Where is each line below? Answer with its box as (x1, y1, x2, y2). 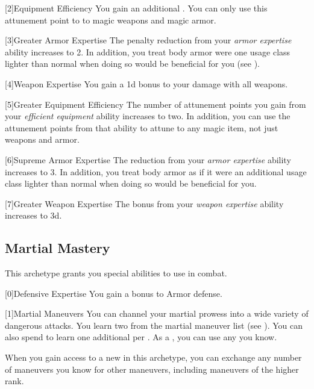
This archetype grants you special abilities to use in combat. (5, 267, 227, 279)
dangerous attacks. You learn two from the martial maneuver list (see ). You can (5, 319, 303, 331)
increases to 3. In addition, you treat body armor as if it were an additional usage (5, 165, 307, 178)
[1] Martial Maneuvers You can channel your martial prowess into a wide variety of (5, 307, 309, 320)
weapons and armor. (5, 133, 80, 146)
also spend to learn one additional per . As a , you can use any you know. (5, 331, 277, 343)
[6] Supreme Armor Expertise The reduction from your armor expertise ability (5, 153, 291, 166)
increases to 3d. (5, 209, 62, 222)
